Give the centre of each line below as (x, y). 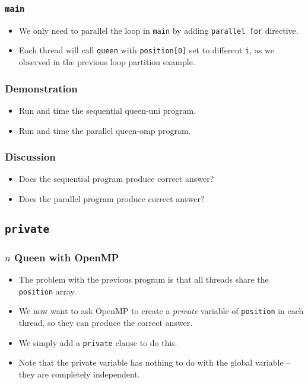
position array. (47, 291)
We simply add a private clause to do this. (98, 342)
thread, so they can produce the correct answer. (106, 322)
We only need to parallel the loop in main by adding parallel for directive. (158, 30)
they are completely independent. (79, 374)
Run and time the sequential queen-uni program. (107, 110)
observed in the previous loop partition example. (107, 62)
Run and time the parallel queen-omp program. (105, 130)
